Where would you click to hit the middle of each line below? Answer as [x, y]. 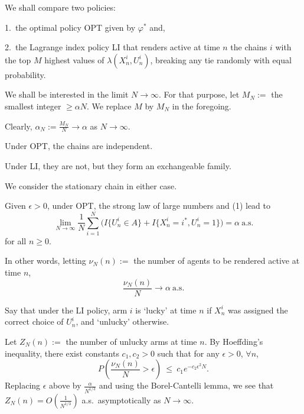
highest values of [74, 59]
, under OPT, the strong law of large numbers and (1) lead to [159, 206]
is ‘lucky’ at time [166, 310]
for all [16, 240]
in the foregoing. [202, 106]
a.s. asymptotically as [121, 400]
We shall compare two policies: [61, 7]
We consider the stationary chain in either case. [91, 185]
